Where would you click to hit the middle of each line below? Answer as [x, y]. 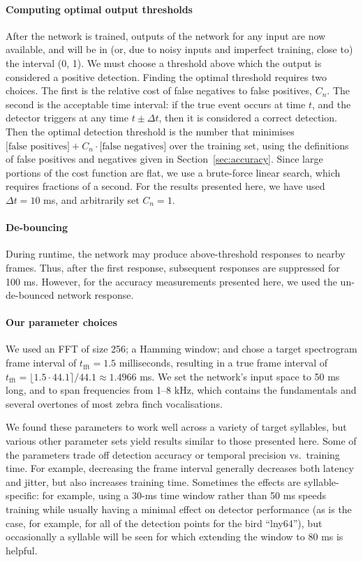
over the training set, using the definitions [259, 145]
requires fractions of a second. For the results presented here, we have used [165, 186]
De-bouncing [37, 227]
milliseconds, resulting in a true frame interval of [223, 363]
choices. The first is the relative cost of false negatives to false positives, [159, 90]
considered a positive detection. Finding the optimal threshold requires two [166, 76]
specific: [22, 495]
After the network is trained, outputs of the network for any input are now [166, 35]
